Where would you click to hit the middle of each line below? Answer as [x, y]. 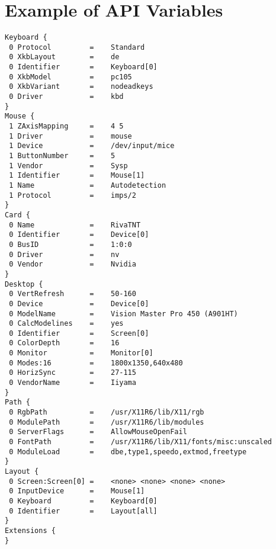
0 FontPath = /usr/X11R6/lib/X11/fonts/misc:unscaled [141, 442]
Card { [17, 215]
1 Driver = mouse [70, 136]
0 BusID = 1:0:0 [70, 244]
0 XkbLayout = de [64, 57]
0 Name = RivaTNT [75, 225]
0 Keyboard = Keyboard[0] [83, 501]
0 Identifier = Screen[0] [79, 333]
